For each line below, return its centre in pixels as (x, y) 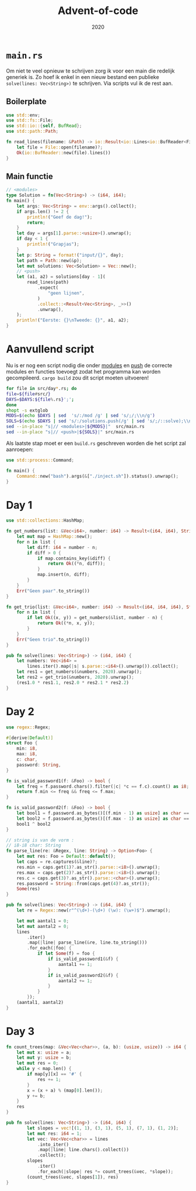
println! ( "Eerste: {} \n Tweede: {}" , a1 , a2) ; (73, 320)
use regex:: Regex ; (28, 727)
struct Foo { (22, 743)
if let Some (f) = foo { (66, 954)
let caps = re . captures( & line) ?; (57, 862)
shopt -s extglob (27, 410)
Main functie (30, 176)
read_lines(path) (48, 282)
